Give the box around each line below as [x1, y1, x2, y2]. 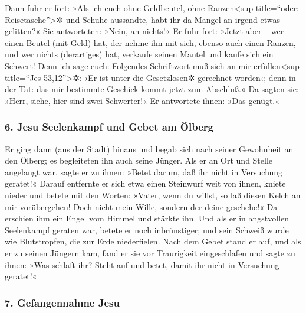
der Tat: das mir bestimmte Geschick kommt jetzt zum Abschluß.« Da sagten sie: [5, 83, 299, 95]
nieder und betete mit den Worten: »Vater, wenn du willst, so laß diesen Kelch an [5, 188, 301, 201]
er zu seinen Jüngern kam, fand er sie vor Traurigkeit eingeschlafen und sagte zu [5, 246, 295, 259]
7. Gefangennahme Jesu [5, 295, 120, 309]
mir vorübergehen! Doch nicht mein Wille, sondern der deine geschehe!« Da [5, 200, 278, 213]
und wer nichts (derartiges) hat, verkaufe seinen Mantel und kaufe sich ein [5, 48, 274, 60]
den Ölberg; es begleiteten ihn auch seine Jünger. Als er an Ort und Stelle [5, 154, 273, 167]
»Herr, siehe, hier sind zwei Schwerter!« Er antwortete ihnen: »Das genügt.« [5, 94, 280, 106]
